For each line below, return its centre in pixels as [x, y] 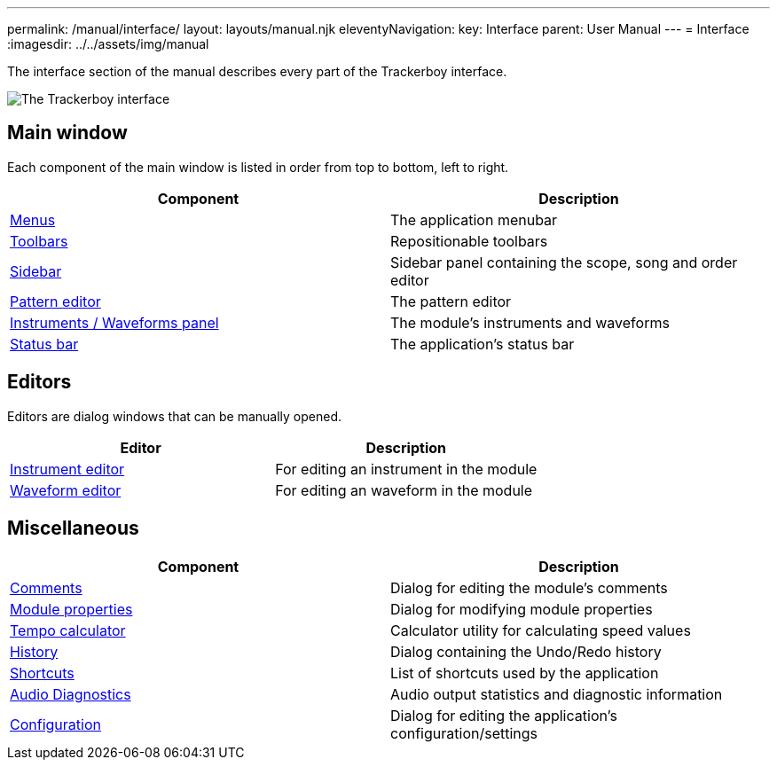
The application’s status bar [483, 344]
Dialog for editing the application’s [504, 715]
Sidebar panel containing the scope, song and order [564, 262]
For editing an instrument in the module [406, 469]
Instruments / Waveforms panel [114, 322]
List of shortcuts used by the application [525, 673]
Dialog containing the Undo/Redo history [526, 651]
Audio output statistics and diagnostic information [557, 694]
